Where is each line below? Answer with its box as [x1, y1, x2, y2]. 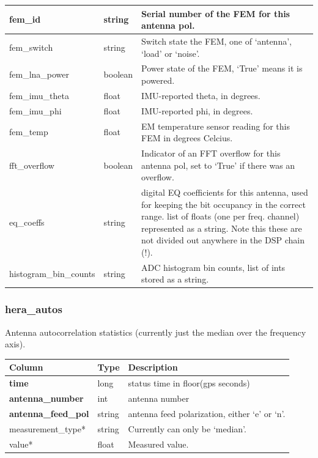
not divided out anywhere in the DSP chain [141, 234, 305, 246]
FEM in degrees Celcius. [141, 131, 233, 144]
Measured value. [128, 437, 189, 450]
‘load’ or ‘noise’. [141, 46, 200, 59]
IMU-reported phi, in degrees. [141, 104, 253, 117]
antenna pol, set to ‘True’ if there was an [141, 158, 295, 171]
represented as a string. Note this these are [141, 221, 302, 234]
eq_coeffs [9, 215, 45, 228]
